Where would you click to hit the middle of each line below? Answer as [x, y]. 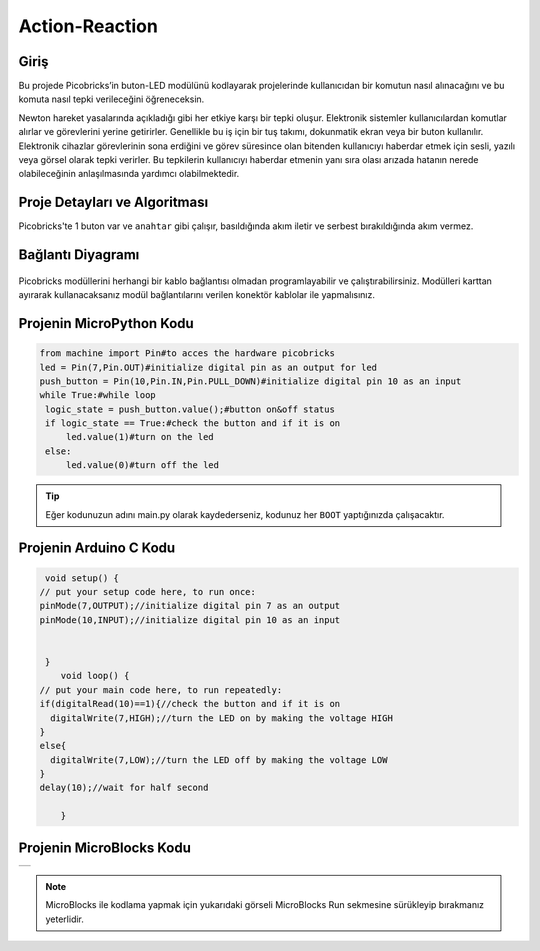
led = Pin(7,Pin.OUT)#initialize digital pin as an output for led [208, 367]
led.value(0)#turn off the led [142, 465]
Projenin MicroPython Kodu [106, 323]
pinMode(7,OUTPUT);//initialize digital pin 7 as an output [190, 606]
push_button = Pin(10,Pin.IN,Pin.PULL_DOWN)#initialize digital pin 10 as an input [250, 381]
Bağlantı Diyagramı [79, 255]
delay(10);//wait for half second [124, 788]
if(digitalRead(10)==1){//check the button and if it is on [190, 704]
